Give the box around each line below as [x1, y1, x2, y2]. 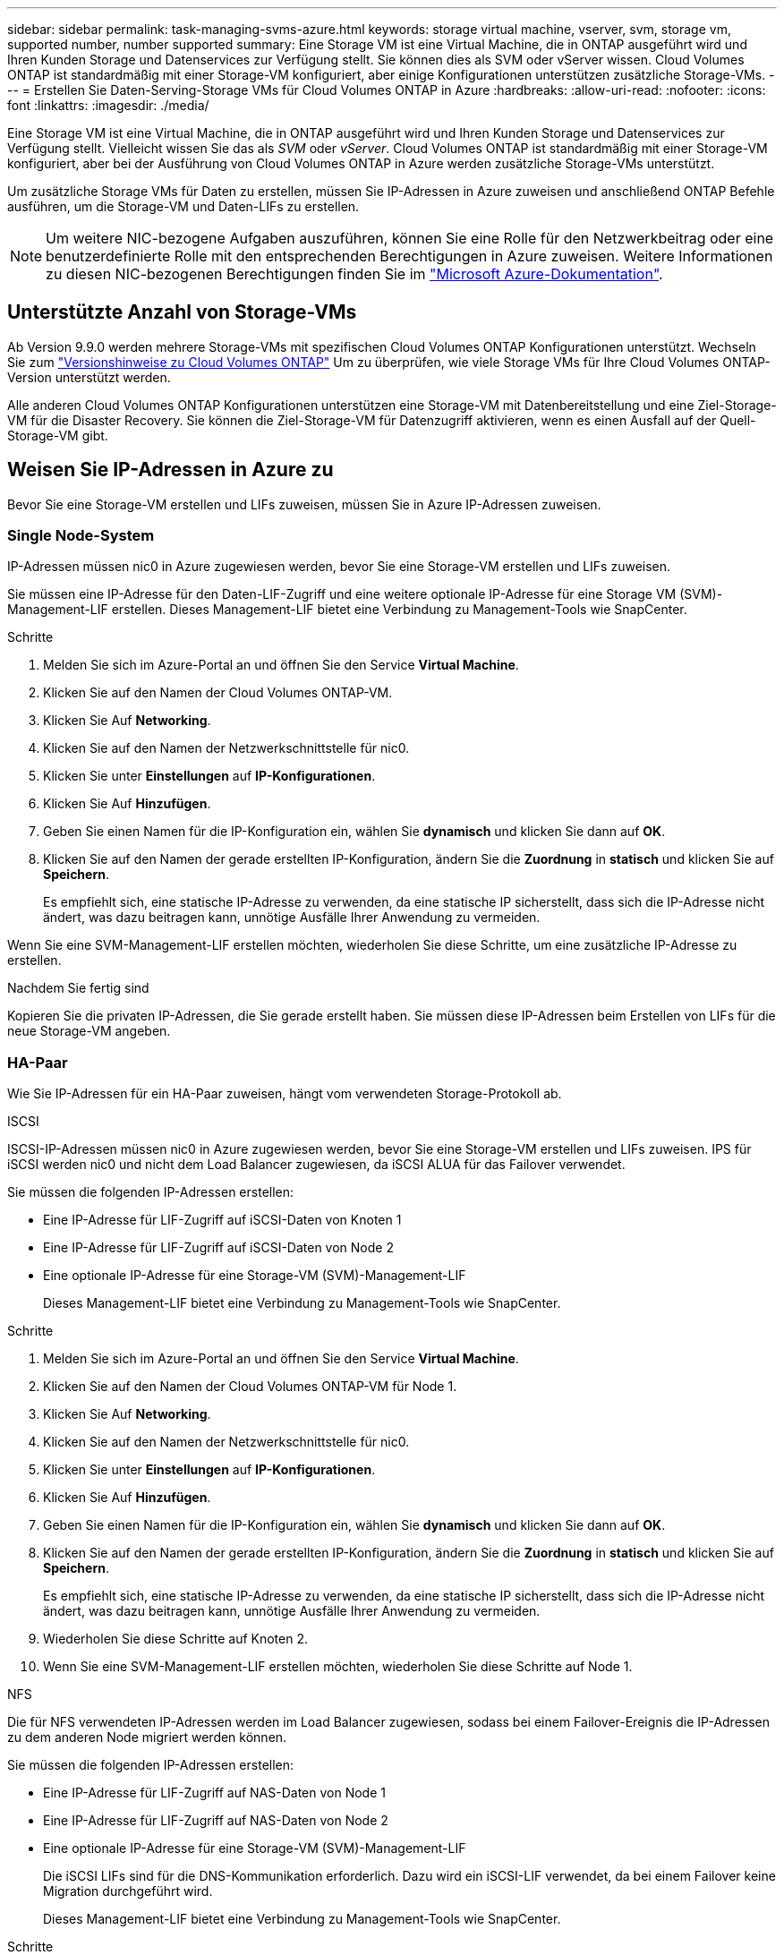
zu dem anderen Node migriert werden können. [7, 1729, 287, 1746]
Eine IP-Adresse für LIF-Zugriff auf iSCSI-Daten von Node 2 [43, 1240, 394, 1256]
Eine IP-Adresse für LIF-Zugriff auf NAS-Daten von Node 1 [43, 1785, 386, 1801]
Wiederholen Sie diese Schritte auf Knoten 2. [43, 1631, 308, 1647]
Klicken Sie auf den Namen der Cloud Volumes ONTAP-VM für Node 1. [43, 1379, 457, 1395]
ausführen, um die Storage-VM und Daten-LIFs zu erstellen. [7, 199, 360, 214]
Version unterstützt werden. [7, 369, 171, 385]
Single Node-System [7, 526, 155, 545]
